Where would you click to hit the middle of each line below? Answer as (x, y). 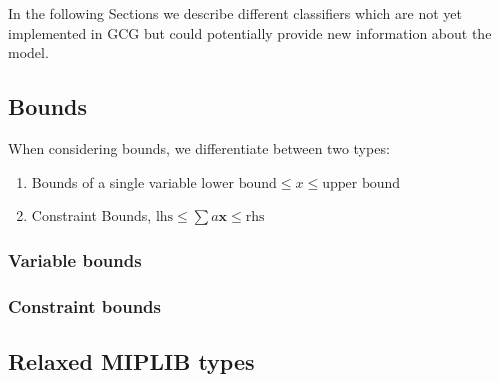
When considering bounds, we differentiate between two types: (199, 147)
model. (28, 52)
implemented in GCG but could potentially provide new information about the (250, 32)
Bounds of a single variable (114, 181)
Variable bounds (75, 259)
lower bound (239, 183)
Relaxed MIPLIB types (131, 360)
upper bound (361, 183)
